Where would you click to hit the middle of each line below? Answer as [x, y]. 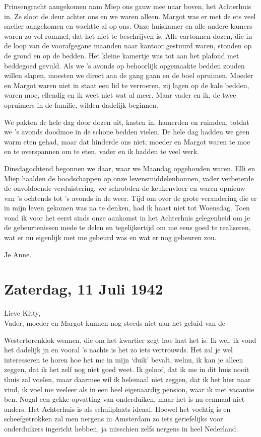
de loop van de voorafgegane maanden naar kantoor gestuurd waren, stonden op [128, 46]
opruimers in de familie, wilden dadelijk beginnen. [81, 104]
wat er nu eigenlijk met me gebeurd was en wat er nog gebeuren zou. [110, 237]
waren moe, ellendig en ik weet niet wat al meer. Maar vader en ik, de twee [120, 95]
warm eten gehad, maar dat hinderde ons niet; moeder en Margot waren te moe [127, 141]
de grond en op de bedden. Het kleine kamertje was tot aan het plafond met [122, 55]
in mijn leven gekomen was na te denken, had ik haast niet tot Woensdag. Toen [127, 208]
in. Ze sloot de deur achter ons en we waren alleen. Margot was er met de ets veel [130, 16]
